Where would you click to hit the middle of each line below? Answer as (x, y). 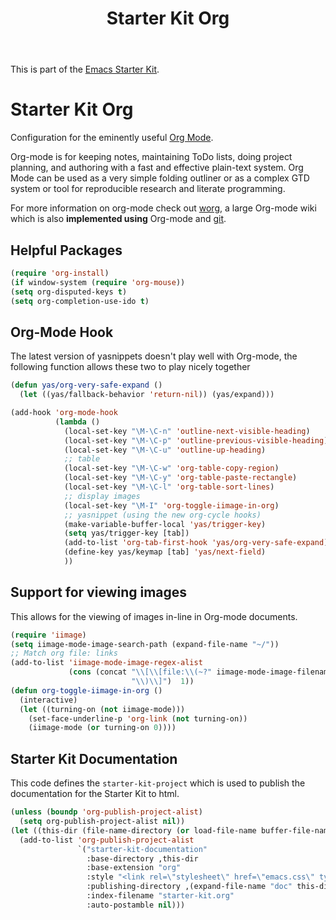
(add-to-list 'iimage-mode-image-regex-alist (106, 663)
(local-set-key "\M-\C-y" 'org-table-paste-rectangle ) (180, 478)
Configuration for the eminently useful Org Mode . (112, 138)
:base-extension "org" (134, 868)
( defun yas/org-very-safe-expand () (86, 385)
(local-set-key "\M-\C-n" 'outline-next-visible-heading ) (187, 431)
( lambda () (77, 422)
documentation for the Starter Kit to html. (95, 794)
